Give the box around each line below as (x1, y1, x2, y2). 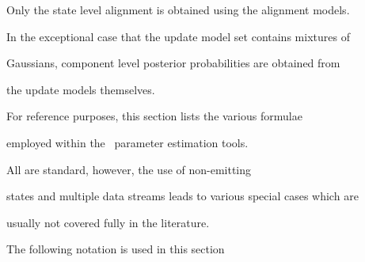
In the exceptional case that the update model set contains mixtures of (6, 28, 350, 44)
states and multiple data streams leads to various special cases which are (6, 188, 359, 204)
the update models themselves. (6, 81, 155, 97)
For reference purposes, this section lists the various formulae (6, 108, 302, 124)
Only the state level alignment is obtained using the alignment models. (6, 2, 350, 17)
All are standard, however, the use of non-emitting (6, 161, 252, 177)
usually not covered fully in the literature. (6, 214, 210, 230)
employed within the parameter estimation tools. (6, 134, 249, 150)
